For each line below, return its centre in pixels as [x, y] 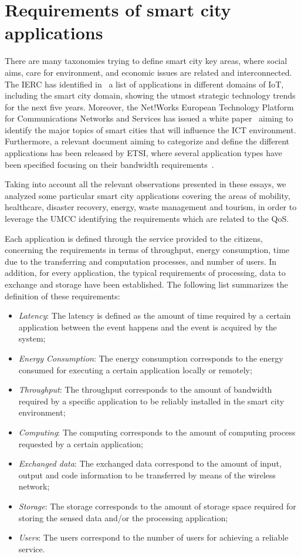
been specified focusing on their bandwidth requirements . [109, 164]
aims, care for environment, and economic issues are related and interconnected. [148, 72]
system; [32, 338]
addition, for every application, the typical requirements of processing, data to [145, 273]
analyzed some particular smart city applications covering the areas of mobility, [148, 195]
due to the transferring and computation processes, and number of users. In [141, 261]
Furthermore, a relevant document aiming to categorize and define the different [147, 141]
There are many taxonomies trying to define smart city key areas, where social [146, 61]
